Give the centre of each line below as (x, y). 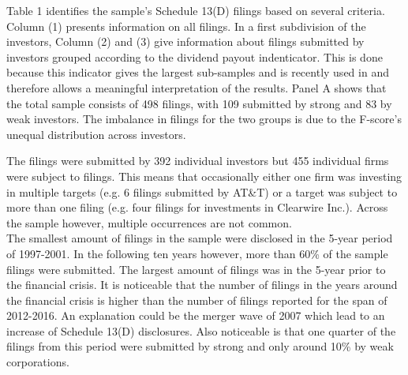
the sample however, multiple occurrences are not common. (149, 222)
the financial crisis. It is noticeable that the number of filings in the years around (202, 285)
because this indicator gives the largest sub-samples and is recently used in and (198, 72)
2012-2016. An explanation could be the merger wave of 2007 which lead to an (196, 315)
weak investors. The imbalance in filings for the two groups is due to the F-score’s (204, 119)
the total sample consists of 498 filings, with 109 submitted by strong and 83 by (199, 103)
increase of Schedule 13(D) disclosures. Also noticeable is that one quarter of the (201, 330)
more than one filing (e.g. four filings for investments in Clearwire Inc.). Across (197, 207)
